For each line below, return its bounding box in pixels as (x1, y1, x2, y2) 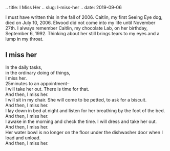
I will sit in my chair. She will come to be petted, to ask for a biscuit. (5, 96, 147, 103)
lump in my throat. (5, 36, 44, 42)
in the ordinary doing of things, (5, 69, 71, 75)
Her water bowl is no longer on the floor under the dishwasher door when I (5, 129, 163, 135)
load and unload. (5, 135, 41, 141)
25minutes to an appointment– (5, 80, 70, 86)
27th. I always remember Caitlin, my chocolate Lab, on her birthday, (5, 25, 148, 31)
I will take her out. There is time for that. (5, 86, 90, 92)
